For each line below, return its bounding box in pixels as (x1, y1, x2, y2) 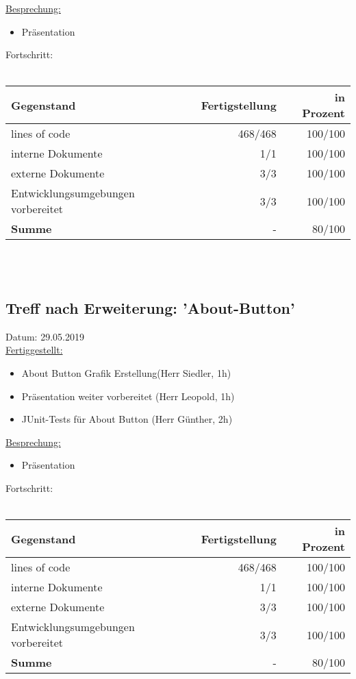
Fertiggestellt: (5, 343, 63, 357)
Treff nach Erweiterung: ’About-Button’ (5, 297, 295, 318)
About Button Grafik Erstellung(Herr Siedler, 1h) (21, 365, 231, 380)
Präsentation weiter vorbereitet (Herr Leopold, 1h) (21, 388, 235, 403)
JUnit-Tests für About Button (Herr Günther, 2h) (21, 412, 233, 426)
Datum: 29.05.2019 (5, 329, 84, 343)
